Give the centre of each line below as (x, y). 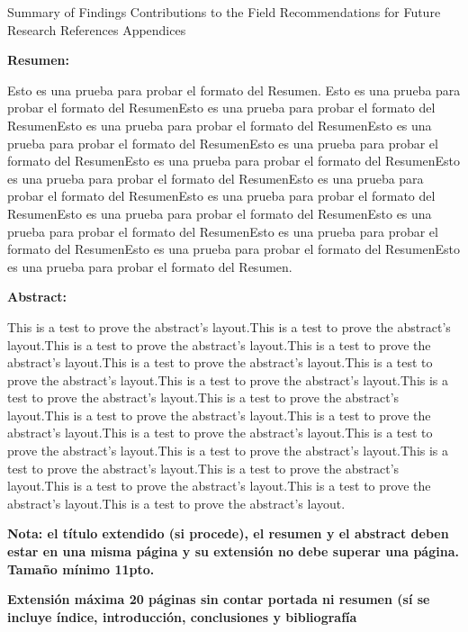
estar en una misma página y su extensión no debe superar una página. (233, 551)
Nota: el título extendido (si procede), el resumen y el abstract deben (228, 533)
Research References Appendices (97, 29)
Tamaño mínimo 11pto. (81, 569)
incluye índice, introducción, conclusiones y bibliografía (182, 616)
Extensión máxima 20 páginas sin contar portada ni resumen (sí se (219, 599)
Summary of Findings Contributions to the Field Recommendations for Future (224, 12)
